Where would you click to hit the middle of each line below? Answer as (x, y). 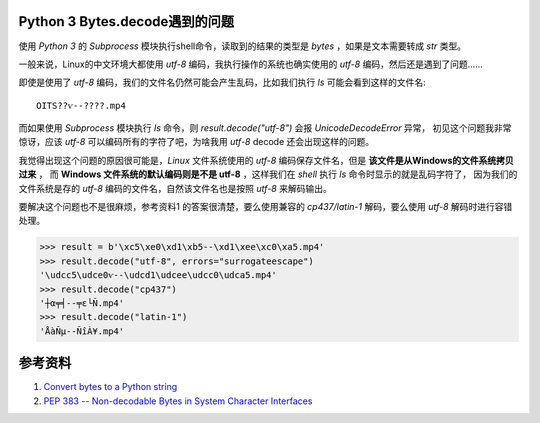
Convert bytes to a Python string (110, 387)
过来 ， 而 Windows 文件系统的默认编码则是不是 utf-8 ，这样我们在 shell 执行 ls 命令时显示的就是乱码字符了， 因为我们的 (268, 174)
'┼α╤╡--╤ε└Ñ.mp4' (82, 303)
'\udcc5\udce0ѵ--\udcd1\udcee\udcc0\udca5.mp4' (158, 275)
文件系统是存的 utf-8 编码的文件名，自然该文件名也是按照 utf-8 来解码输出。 (175, 188)
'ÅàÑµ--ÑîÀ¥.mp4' (82, 331)
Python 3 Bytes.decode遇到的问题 (126, 21)
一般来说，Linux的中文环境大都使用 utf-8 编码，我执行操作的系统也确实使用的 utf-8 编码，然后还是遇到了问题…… (251, 64)
